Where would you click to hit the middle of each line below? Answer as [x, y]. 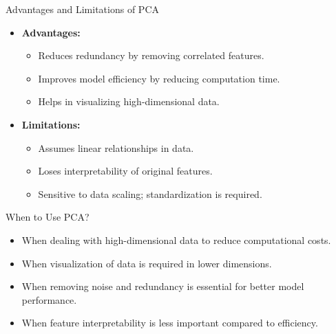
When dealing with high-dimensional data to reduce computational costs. [176, 240]
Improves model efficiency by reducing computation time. [159, 78]
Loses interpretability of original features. [125, 171]
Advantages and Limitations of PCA [82, 9]
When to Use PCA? [48, 217]
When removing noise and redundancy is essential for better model [163, 286]
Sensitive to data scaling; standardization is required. [150, 193]
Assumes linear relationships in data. [116, 147]
